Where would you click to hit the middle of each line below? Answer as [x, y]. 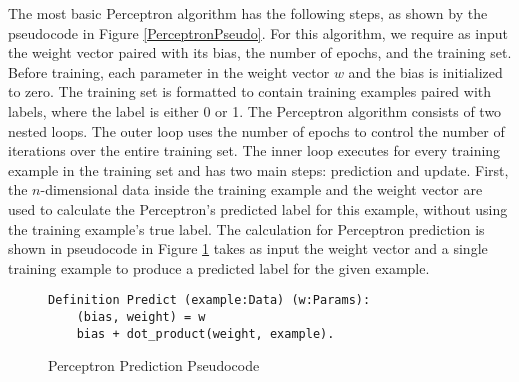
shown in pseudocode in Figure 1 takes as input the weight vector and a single [248, 248]
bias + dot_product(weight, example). [205, 333]
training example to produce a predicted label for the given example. [219, 267]
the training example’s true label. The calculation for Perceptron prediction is [246, 228]
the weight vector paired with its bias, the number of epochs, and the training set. [260, 52]
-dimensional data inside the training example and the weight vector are [261, 189]
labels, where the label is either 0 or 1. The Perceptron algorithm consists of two [255, 110]
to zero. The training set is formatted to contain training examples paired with [250, 91]
